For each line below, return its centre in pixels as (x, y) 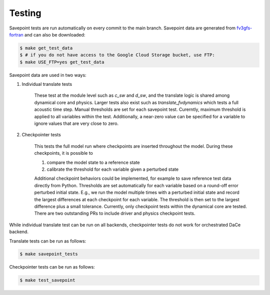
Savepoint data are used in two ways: (48, 75)
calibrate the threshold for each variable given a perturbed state (113, 169)
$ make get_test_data (46, 48)
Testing (25, 13)
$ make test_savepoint (47, 280)
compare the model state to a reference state (93, 162)
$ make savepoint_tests (49, 254)
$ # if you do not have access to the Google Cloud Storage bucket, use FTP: (117, 55)
